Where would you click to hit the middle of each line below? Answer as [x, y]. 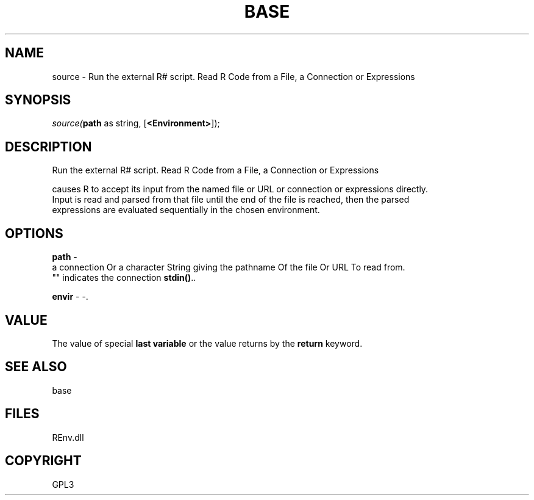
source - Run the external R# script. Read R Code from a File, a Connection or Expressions [233, 76]
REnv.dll [68, 437]
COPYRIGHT [43, 461]
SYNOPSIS [38, 100]
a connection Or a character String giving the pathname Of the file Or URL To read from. [229, 267]
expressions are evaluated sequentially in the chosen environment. [186, 210]
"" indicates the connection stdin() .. [124, 278]
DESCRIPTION [48, 147]
